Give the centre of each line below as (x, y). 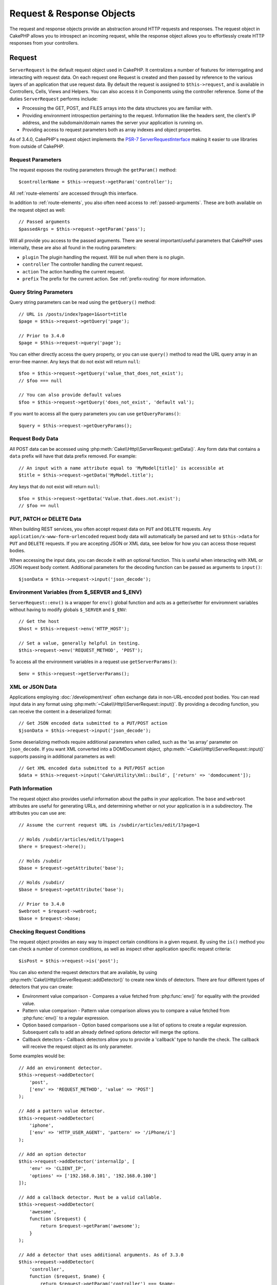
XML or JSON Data (33, 687)
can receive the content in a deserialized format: (61, 711)
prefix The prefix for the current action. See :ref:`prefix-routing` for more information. (114, 279)
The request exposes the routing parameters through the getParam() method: (93, 170)
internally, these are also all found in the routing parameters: (73, 248)
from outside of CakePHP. (37, 146)
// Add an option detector (53, 1154)
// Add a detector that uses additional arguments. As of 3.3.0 (101, 1255)
